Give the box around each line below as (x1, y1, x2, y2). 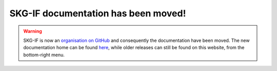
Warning (23, 28, 42, 34)
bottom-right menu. (23, 52, 65, 58)
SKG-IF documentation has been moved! (9, 8, 186, 19)
